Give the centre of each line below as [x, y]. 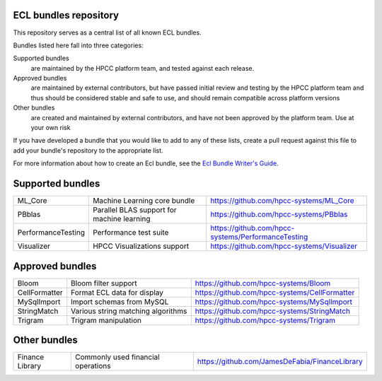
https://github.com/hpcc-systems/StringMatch [272, 311]
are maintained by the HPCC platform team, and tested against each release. [143, 68]
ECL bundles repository [66, 15]
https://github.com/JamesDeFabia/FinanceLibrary [280, 362]
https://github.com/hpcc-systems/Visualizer [283, 246]
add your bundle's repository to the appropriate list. [88, 150]
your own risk [51, 128]
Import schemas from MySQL [120, 302]
